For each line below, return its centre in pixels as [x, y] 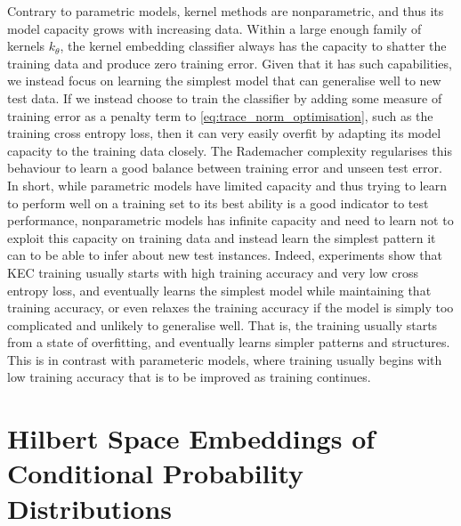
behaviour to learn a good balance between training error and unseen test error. [225, 168]
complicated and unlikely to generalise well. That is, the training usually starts [222, 324]
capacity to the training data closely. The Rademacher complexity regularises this [230, 150]
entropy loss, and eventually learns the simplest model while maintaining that [219, 290]
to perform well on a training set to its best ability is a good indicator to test [218, 202]
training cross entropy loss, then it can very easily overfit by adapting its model [224, 133]
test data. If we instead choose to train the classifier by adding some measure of [225, 97]
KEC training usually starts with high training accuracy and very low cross [213, 272]
